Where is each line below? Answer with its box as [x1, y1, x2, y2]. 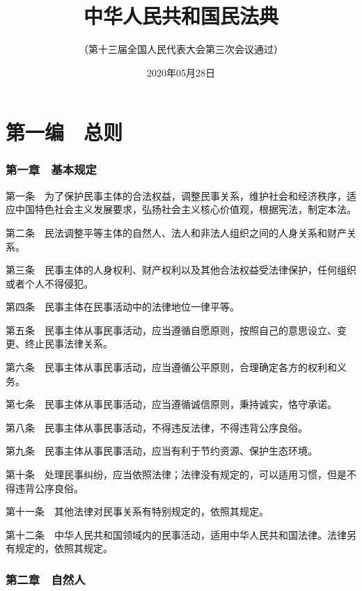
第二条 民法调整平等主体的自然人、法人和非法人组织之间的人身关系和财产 [6, 225, 347, 239]
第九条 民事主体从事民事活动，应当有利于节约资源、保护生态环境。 [6, 443, 317, 458]
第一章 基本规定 [6, 161, 97, 178]
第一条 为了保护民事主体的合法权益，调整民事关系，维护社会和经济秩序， [6, 188, 347, 203]
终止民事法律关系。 [24, 336, 113, 351]
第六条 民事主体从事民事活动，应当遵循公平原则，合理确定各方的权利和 [6, 360, 337, 375]
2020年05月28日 [147, 65, 215, 79]
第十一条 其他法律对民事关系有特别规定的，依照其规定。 [6, 504, 269, 519]
